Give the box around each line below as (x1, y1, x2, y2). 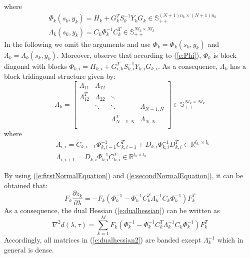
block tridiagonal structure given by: (4, 71, 116, 81)
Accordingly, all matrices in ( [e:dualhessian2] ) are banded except (4, 235, 201, 245)
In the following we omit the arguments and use (4, 38, 151, 49)
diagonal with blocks (4, 60, 67, 71)
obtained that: (4, 180, 48, 190)
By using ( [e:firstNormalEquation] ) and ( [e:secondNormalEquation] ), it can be (4, 170, 243, 181)
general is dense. (4, 244, 54, 255)
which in (217, 235, 243, 245)
